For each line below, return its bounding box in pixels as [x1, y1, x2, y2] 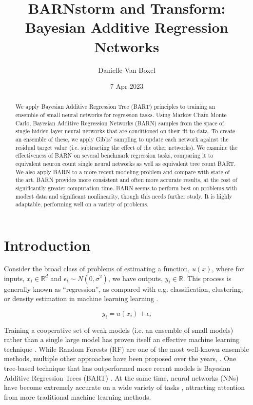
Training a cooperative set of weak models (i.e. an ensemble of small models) [4, 324, 234, 335]
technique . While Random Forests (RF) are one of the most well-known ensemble [4, 344, 249, 354]
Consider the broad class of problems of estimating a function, [4, 263, 190, 273]
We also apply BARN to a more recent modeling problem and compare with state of [15, 167, 230, 176]
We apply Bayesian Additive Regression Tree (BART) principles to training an [15, 102, 215, 111]
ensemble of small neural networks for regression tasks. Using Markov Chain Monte [15, 111, 227, 119]
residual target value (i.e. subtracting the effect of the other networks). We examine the [15, 143, 237, 151]
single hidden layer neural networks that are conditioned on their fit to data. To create [15, 127, 235, 135]
